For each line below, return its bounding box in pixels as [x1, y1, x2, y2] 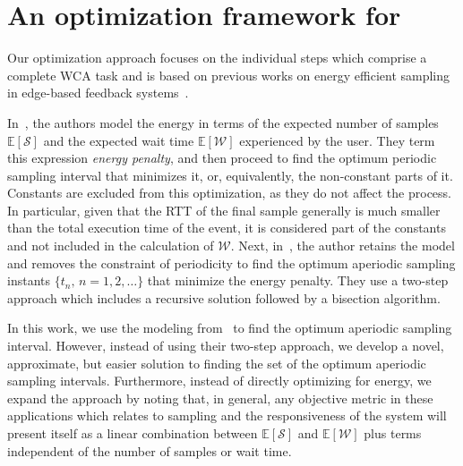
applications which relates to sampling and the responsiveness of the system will [7, 406, 447, 425]
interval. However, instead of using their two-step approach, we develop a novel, [7, 336, 444, 355]
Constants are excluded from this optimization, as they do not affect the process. [7, 183, 451, 202]
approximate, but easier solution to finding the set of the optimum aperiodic [7, 353, 426, 372]
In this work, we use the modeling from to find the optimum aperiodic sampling [7, 318, 452, 337]
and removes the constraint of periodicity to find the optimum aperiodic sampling [7, 253, 456, 272]
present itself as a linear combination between [7, 424, 258, 442]
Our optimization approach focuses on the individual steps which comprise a [7, 48, 427, 67]
